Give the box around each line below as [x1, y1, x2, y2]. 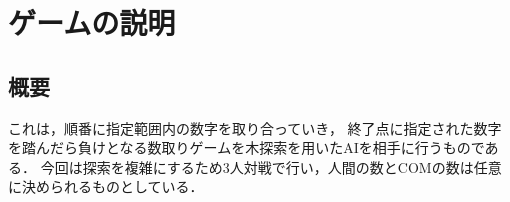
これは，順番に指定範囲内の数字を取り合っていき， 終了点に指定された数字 [8, 117, 502, 138]
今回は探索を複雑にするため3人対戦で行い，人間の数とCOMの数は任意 [40, 156, 502, 177]
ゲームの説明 [8, 2, 176, 43]
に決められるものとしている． [8, 176, 204, 197]
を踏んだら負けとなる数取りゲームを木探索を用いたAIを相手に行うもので [8, 137, 485, 158]
